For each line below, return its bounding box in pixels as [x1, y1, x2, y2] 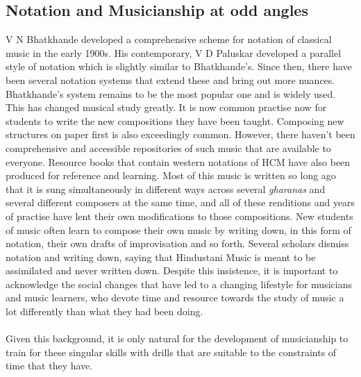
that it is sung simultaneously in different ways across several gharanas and [6, 181, 326, 196]
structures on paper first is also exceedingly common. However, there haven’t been [6, 127, 355, 142]
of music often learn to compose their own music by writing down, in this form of [6, 222, 351, 237]
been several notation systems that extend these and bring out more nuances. [6, 72, 335, 87]
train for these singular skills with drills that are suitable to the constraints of [6, 344, 337, 359]
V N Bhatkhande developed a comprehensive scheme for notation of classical [6, 32, 332, 47]
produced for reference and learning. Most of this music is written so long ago [6, 168, 336, 183]
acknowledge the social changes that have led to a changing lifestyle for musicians [6, 276, 352, 291]
